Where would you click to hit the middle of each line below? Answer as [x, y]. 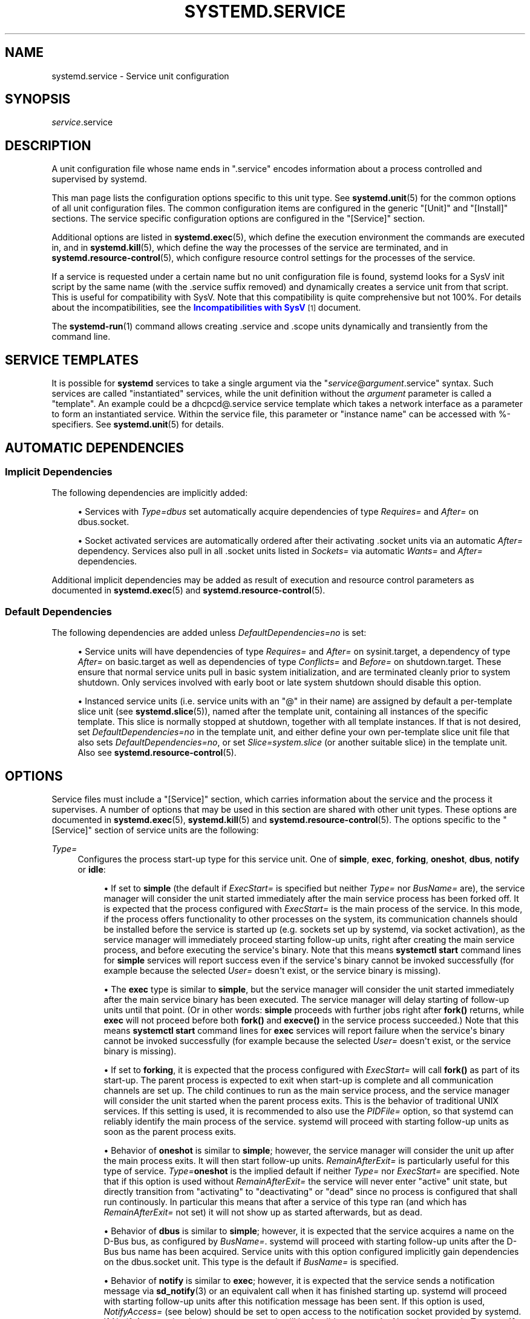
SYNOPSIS [38, 99]
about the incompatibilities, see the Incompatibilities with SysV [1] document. [206, 308]
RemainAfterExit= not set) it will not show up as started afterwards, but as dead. [263, 1212]
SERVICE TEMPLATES [72, 360]
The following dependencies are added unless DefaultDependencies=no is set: [209, 633]
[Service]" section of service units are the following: [155, 830]
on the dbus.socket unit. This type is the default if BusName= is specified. [251, 1261]
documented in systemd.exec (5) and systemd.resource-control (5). [188, 590]
